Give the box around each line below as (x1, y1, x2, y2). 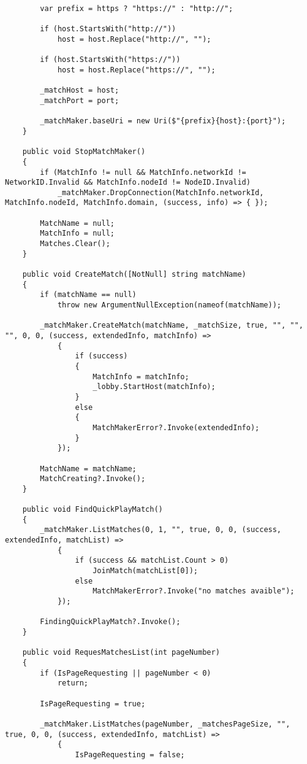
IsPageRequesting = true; (40, 699, 146, 708)
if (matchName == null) (40, 290, 137, 299)
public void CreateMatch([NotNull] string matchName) (22, 270, 246, 279)
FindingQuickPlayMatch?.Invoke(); (40, 617, 181, 627)
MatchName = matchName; (40, 464, 137, 473)
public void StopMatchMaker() (22, 147, 146, 156)
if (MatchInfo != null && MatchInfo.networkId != (40, 168, 246, 177)
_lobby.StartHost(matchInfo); (93, 382, 216, 392)
